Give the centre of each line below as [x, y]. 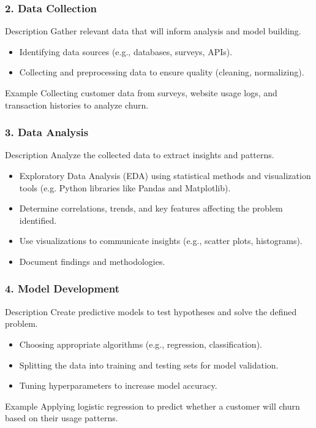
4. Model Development [62, 289]
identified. [38, 220]
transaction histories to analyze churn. [77, 105]
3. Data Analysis [47, 132]
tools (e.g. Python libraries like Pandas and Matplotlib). [125, 187]
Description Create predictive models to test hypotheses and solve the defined [151, 311]
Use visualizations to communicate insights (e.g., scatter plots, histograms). [161, 241]
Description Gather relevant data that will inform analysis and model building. [153, 31]
